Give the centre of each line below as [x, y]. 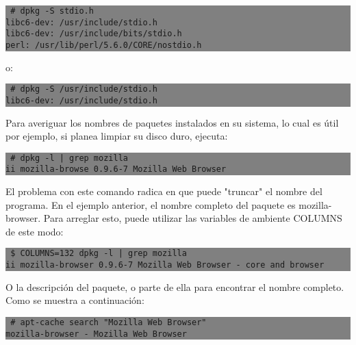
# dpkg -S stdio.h [52, 11]
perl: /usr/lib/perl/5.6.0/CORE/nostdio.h [104, 45]
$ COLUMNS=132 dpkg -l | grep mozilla [99, 254]
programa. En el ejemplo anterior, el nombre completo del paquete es [151, 204]
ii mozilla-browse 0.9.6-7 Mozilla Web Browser [116, 169]
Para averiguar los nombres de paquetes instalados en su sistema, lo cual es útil [172, 122]
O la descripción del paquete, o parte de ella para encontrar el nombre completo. [175, 286]
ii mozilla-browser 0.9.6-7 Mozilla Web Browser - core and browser [165, 265]
